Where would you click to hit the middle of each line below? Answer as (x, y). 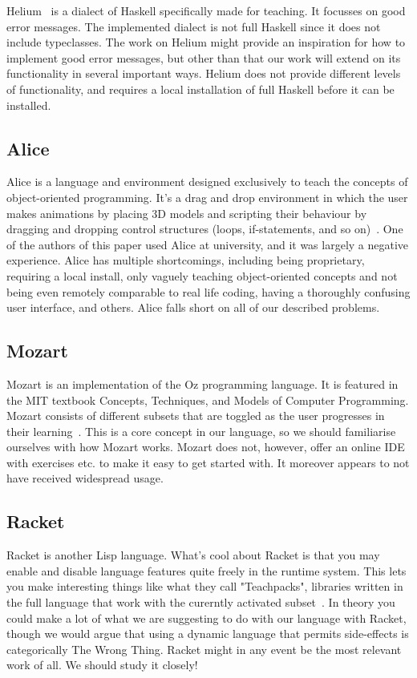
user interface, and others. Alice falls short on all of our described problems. (193, 307)
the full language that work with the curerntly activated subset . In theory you (201, 602)
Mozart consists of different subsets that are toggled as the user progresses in (196, 416)
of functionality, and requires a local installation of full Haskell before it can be (200, 89)
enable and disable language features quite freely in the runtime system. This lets (206, 570)
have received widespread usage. (85, 478)
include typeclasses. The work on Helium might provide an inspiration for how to (206, 42)
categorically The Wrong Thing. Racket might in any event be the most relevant (204, 649)
